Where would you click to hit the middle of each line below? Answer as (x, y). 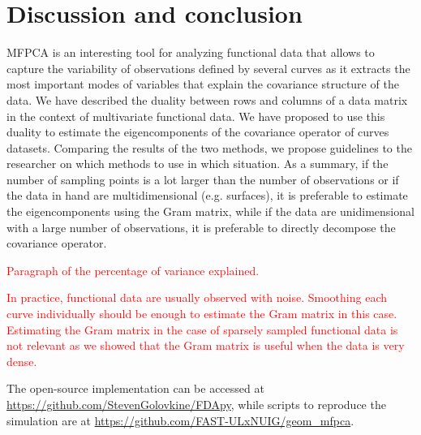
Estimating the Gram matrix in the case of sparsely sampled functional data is (202, 329)
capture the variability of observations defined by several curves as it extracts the (208, 68)
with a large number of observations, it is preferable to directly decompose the (201, 227)
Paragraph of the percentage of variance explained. (133, 270)
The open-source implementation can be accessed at (135, 388)
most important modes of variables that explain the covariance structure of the (203, 84)
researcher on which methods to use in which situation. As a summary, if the (198, 164)
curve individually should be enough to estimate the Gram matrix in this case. (202, 314)
